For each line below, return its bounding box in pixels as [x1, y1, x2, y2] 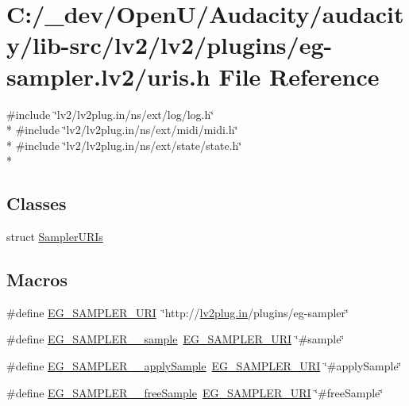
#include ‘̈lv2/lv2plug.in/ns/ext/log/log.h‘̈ [6, 105, 214, 122]
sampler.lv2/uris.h [6, 59, 210, 92]
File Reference [218, 59, 380, 92]
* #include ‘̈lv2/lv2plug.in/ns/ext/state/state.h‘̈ [6, 136, 242, 153]
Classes [6, 191, 67, 216]
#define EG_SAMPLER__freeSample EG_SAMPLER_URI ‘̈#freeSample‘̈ [6, 384, 384, 400]
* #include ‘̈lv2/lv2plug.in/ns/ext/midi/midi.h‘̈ [6, 121, 238, 138]
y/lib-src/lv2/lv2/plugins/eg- [6, 29, 333, 61]
